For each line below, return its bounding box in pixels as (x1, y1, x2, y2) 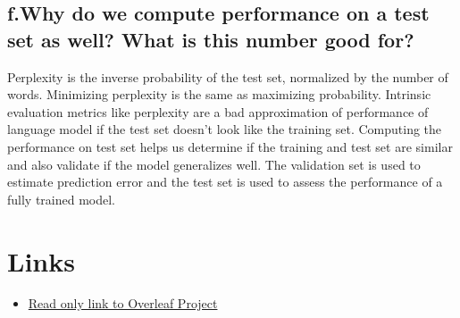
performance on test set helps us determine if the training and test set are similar (7, 137, 453, 155)
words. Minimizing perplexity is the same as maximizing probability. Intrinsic (7, 85, 431, 104)
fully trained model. (7, 189, 116, 208)
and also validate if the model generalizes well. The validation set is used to (7, 155, 421, 173)
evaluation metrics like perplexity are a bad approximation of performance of (7, 102, 429, 121)
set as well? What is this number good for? (7, 25, 414, 53)
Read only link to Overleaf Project (28, 294, 218, 313)
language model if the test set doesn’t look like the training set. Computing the (7, 120, 442, 138)
